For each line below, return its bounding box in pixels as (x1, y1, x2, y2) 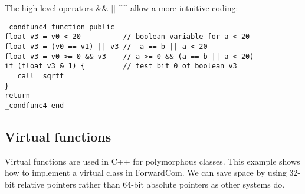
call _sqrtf (17, 71, 64, 80)
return (5, 91, 30, 100)
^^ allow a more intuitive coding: (118, 2, 238, 14)
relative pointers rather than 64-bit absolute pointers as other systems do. (17, 177, 285, 190)
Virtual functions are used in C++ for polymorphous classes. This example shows (5, 154, 300, 167)
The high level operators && (5, 2, 109, 14)
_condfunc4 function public (5, 22, 115, 31)
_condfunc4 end (5, 101, 64, 110)
